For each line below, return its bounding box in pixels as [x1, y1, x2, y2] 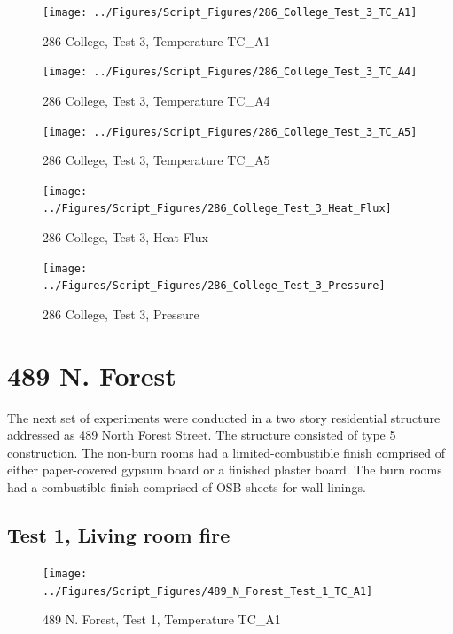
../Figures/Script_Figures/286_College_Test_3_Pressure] [43, 279, 386, 293]
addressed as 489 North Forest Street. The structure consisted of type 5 [7, 426, 396, 444]
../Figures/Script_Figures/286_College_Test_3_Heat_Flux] [43, 202, 392, 215]
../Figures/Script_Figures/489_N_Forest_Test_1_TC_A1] [43, 584, 373, 598]
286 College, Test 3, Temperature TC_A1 [43, 31, 270, 50]
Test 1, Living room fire [7, 521, 230, 549]
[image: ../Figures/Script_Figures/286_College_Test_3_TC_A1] [43, 6, 418, 19]
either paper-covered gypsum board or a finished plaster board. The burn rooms [7, 460, 442, 479]
